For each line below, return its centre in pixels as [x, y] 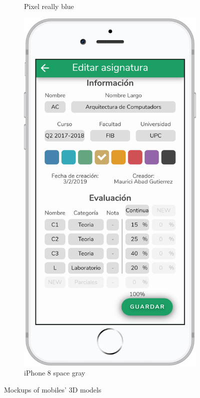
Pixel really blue [49, 6]
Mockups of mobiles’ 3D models [53, 389]
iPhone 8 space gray [55, 372]
